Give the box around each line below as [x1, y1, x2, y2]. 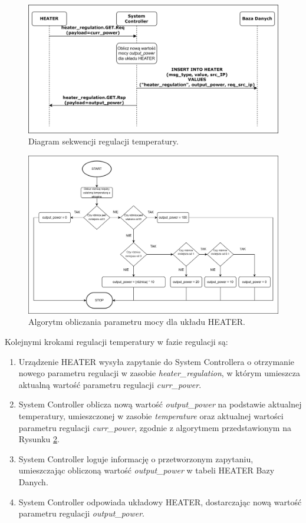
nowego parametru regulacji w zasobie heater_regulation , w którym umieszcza [18, 367, 300, 379]
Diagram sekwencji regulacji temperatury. [28, 135, 179, 147]
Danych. [18, 476, 48, 488]
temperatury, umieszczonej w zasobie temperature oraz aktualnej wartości [18, 410, 284, 422]
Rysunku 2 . [18, 433, 60, 445]
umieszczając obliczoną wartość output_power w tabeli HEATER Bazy [18, 464, 275, 476]
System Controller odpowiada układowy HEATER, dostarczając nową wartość [18, 495, 302, 508]
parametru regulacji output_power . [18, 507, 144, 519]
